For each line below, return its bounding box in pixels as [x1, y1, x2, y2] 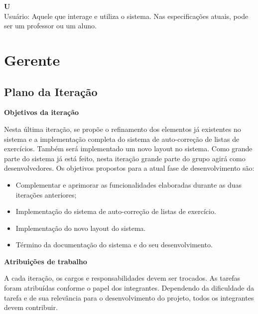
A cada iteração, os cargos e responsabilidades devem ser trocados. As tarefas [4, 273, 241, 283]
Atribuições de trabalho [4, 256, 87, 266]
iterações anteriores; [15, 189, 77, 200]
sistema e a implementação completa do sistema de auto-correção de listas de [4, 133, 240, 144]
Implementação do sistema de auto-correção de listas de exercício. [15, 206, 216, 216]
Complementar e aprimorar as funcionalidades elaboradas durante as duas [15, 179, 242, 190]
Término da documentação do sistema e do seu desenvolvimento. [15, 239, 213, 250]
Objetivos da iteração [4, 107, 79, 117]
